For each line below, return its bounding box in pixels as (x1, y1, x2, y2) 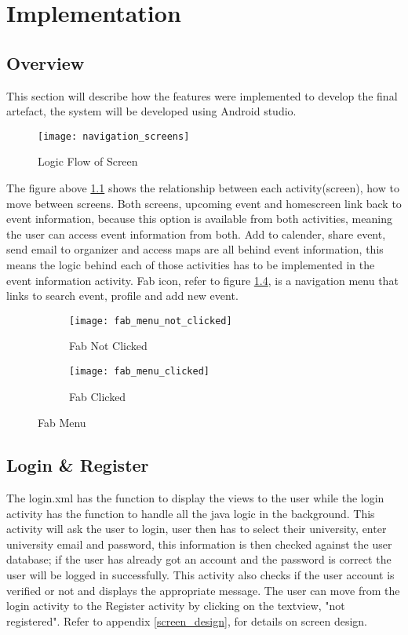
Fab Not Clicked (69, 338, 148, 354)
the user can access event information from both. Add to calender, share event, (6, 225, 386, 242)
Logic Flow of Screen (38, 153, 138, 170)
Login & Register (6, 453, 149, 477)
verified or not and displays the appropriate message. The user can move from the (6, 582, 400, 598)
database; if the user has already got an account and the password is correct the (6, 551, 392, 567)
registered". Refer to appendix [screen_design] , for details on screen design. (6, 612, 367, 629)
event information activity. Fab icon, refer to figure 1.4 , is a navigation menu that (6, 272, 399, 288)
